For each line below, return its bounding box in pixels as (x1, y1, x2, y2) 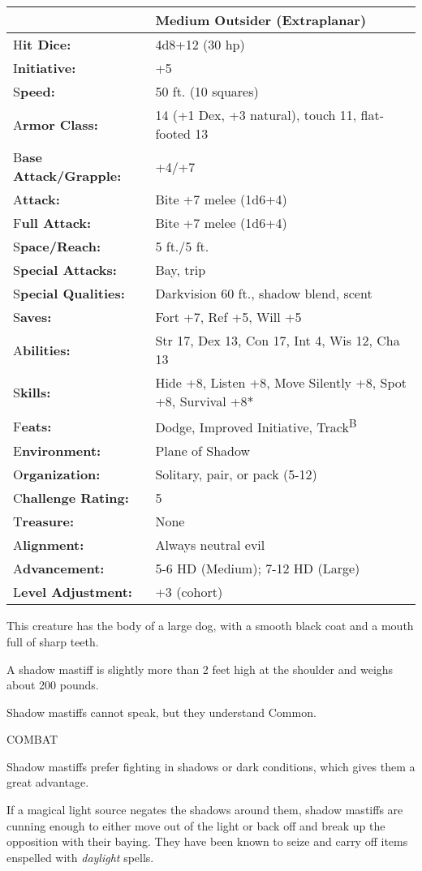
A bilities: (13, 340, 71, 359)
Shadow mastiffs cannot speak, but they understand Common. (6, 703, 316, 720)
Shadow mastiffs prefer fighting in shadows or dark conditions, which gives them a (6, 757, 416, 774)
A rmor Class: (13, 114, 98, 134)
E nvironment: (13, 441, 101, 461)
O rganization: (13, 465, 101, 484)
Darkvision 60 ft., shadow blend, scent (155, 284, 372, 302)
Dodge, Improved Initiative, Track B (155, 415, 357, 437)
